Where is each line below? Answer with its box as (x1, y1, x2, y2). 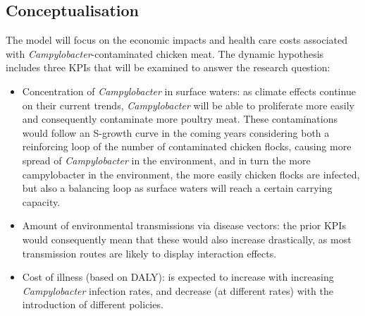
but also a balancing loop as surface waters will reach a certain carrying (22, 181, 333, 195)
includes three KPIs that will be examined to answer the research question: (6, 60, 330, 75)
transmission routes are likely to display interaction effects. (22, 245, 277, 260)
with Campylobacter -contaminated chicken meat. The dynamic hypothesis (6, 46, 324, 61)
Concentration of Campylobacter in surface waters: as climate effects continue (22, 83, 356, 98)
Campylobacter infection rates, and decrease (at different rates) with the (22, 283, 333, 298)
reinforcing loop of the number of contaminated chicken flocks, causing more (22, 139, 352, 154)
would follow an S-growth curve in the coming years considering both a (22, 125, 330, 140)
